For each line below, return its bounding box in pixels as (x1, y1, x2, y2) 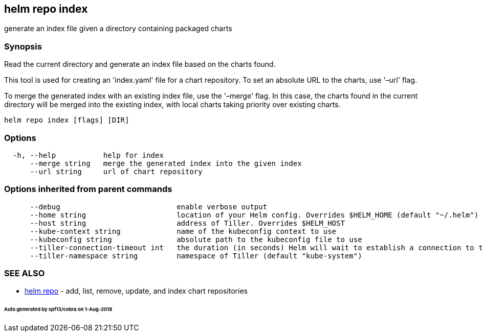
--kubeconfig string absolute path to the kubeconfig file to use (30, 235, 362, 244)
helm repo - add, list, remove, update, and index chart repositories (25, 286, 248, 296)
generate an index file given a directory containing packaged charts (4, 24, 232, 33)
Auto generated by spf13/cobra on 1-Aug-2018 (4, 306, 113, 313)
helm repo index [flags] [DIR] (4, 116, 129, 125)
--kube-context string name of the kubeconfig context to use (30, 227, 337, 235)
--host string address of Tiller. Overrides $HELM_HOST (30, 219, 345, 227)
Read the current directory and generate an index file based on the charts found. (4, 60, 276, 69)
